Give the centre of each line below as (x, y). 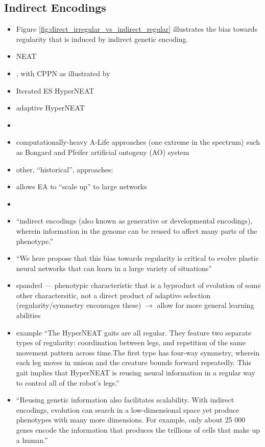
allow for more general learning (206, 305)
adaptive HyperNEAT (50, 108)
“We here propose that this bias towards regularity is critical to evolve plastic (137, 258)
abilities (28, 315)
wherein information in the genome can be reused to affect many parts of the (137, 230)
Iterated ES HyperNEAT (55, 90)
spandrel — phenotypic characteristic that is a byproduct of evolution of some (138, 285)
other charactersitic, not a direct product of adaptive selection (113, 295)
